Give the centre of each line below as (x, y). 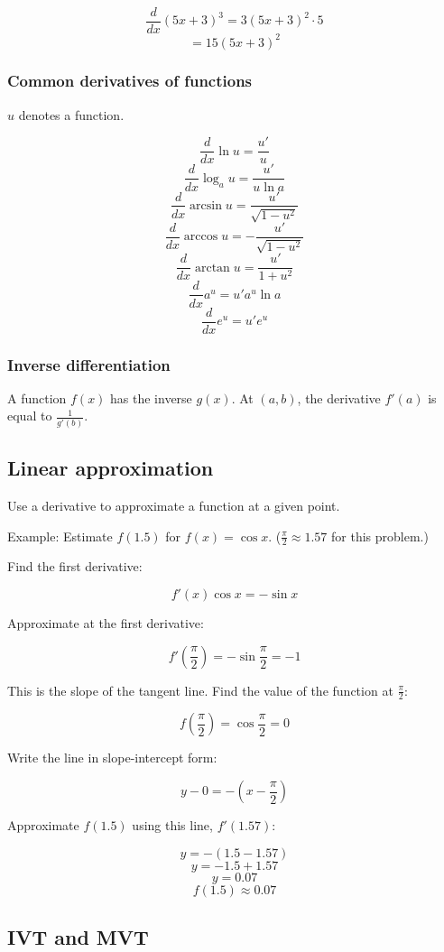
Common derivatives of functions (130, 81)
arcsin (206, 205)
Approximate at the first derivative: (106, 623)
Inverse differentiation (89, 364)
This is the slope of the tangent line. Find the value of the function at (200, 690)
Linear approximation (111, 468)
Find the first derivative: (75, 566)
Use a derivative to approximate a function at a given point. (174, 505)
